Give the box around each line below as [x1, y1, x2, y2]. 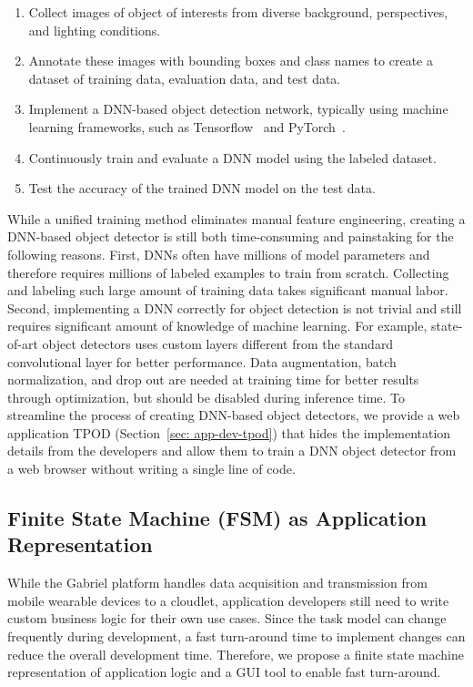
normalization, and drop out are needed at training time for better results [7, 370, 419, 389]
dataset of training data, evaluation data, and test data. [28, 68, 341, 87]
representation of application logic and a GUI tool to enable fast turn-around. [7, 662, 441, 682]
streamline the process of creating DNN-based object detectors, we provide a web [7, 405, 460, 425]
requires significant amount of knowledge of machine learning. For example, [7, 316, 428, 335]
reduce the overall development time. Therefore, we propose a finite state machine [7, 644, 464, 663]
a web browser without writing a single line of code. [7, 459, 296, 478]
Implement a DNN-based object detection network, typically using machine [28, 99, 448, 118]
